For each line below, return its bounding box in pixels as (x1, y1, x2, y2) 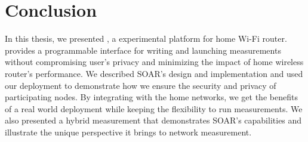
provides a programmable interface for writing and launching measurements (5, 44, 281, 56)
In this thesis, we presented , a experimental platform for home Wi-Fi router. (5, 32, 287, 45)
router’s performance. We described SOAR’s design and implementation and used (5, 67, 303, 79)
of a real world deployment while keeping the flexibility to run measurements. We (5, 102, 303, 115)
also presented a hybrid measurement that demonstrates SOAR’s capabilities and (5, 114, 302, 126)
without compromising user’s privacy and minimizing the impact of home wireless (5, 55, 304, 68)
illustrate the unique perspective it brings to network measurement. (5, 125, 252, 138)
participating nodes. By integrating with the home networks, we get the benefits (5, 91, 298, 103)
